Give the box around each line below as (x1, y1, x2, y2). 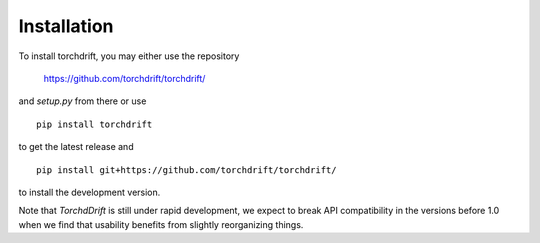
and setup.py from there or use (18, 95, 147, 107)
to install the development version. (18, 186, 161, 198)
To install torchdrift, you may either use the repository (18, 50, 240, 62)
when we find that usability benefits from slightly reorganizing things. (18, 218, 304, 230)
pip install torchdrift (36, 118, 153, 130)
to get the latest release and (18, 141, 134, 153)
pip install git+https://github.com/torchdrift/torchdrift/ (36, 164, 337, 175)
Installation (18, 15, 114, 37)
